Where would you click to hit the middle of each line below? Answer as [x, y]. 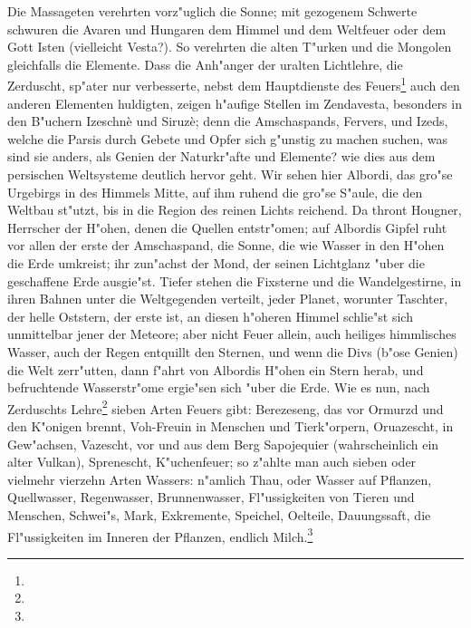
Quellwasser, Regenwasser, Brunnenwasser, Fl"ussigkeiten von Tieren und [211, 497]
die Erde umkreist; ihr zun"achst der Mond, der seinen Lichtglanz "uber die [216, 262]
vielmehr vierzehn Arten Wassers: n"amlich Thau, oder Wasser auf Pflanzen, [220, 479]
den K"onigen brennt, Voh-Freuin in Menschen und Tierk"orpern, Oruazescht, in [231, 425]
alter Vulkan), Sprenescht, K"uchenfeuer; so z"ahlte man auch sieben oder [212, 462]
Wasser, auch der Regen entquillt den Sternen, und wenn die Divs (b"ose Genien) [233, 351]
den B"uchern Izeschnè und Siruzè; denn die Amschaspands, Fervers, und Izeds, [228, 121]
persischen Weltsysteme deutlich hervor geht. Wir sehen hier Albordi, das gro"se [230, 174]
